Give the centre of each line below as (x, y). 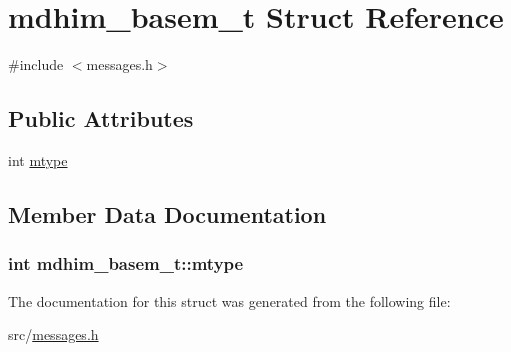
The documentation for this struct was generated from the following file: (229, 300)
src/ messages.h (53, 334)
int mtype (38, 159)
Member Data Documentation (167, 213)
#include (36, 64)
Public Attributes (101, 118)
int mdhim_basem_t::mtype (126, 263)
